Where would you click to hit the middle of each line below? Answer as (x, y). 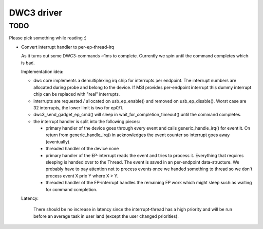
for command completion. (71, 189)
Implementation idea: (42, 71)
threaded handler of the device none (82, 149)
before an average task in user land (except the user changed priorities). (106, 216)
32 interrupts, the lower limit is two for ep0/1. (78, 107)
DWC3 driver (36, 13)
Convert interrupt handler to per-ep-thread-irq (68, 47)
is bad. (28, 63)
